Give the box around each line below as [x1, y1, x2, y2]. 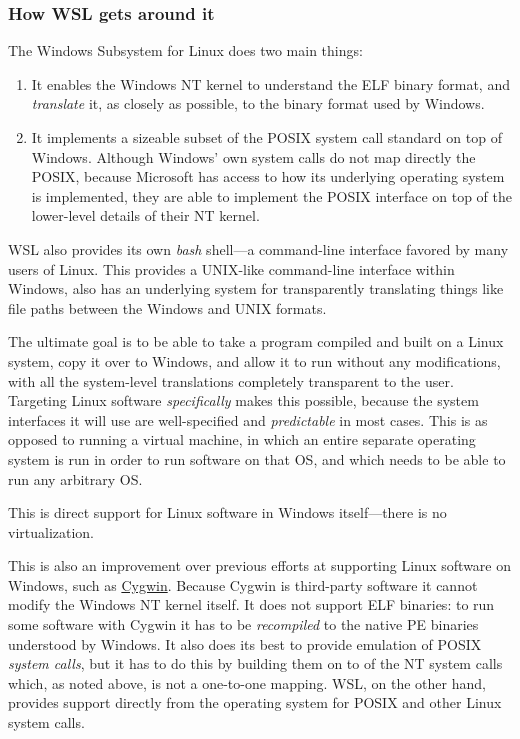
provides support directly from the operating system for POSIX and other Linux [8, 692, 502, 713]
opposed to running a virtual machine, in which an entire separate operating [8, 429, 476, 450]
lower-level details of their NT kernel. [31, 205, 260, 226]
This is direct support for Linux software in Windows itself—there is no [8, 502, 447, 523]
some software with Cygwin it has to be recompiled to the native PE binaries [8, 614, 479, 635]
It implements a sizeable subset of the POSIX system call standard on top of [31, 127, 502, 147]
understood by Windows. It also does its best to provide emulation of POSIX [8, 633, 482, 654]
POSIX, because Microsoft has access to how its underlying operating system [31, 166, 505, 187]
